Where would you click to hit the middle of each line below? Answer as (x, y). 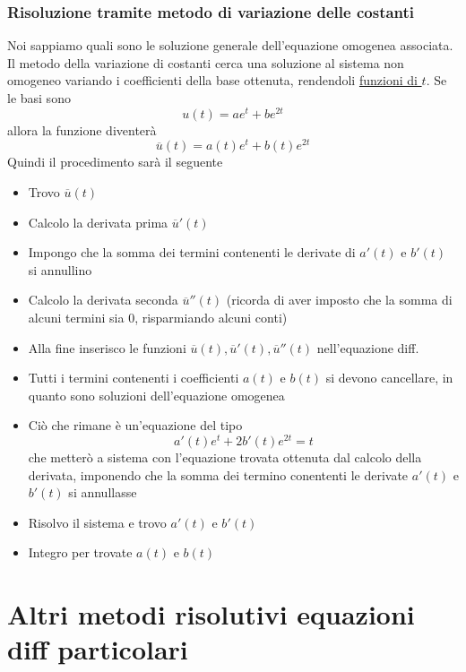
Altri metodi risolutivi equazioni (211, 614)
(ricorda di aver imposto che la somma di (339, 300)
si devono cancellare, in (389, 378)
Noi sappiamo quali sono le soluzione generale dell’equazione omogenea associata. (230, 45)
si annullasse (103, 492)
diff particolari (98, 649)
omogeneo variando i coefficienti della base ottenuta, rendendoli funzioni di (212, 80)
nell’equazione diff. (368, 347)
